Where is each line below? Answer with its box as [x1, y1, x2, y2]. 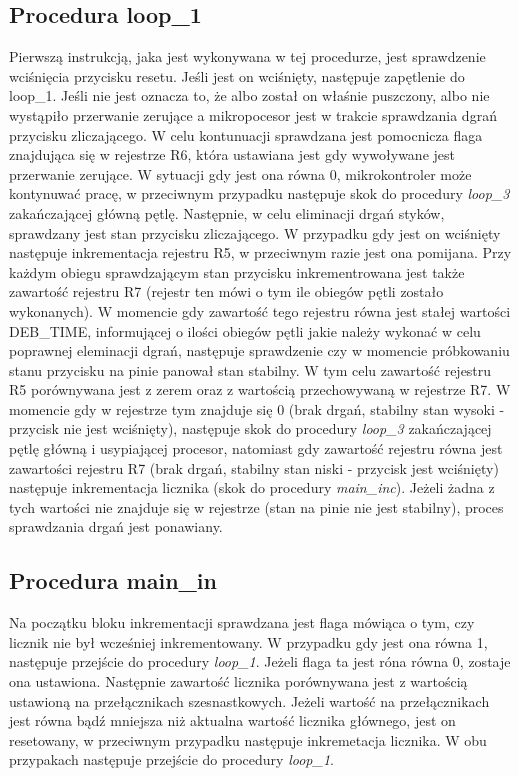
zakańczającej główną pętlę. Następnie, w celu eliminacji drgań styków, [9, 202, 445, 223]
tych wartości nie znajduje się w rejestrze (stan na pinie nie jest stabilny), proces [9, 496, 504, 517]
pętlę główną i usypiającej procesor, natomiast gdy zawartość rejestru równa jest [9, 438, 503, 459]
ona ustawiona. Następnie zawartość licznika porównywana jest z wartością [9, 671, 468, 692]
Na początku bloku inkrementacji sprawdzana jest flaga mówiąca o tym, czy [9, 612, 475, 633]
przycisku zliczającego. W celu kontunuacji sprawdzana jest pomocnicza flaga [9, 124, 483, 145]
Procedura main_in [9, 565, 217, 596]
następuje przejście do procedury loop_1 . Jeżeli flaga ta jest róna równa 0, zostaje [9, 651, 511, 672]
